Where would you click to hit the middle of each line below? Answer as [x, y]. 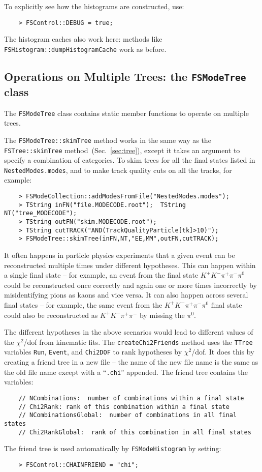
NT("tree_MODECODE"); [41, 213]
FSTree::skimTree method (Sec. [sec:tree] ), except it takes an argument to [122, 150]
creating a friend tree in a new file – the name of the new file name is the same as [131, 362]
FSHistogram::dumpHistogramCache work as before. [85, 49]
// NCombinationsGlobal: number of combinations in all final [128, 415]
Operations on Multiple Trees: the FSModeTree [125, 76]
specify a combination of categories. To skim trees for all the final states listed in [130, 160]
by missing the [162, 315]
